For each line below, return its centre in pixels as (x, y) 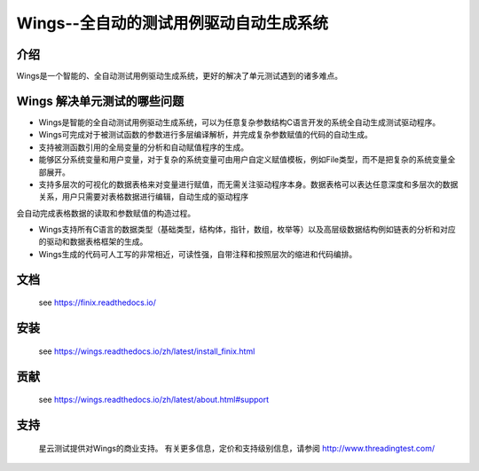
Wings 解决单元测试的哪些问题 (100, 101)
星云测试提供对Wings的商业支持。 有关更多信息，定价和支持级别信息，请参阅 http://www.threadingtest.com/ (237, 448)
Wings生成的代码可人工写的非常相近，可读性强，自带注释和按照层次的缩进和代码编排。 (198, 254)
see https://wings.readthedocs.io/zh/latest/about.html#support (154, 400)
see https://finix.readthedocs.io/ (98, 302)
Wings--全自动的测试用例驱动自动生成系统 (172, 23)
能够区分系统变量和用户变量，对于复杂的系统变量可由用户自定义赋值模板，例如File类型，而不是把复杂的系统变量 (243, 160)
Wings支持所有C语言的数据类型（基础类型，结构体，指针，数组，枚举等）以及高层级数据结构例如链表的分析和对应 (247, 230)
